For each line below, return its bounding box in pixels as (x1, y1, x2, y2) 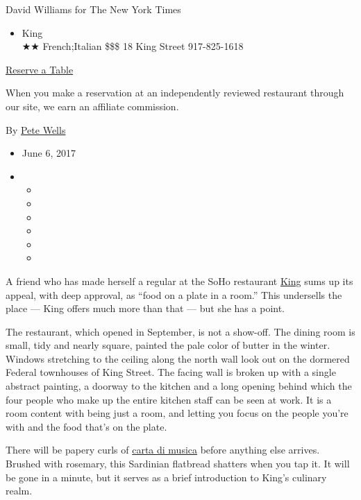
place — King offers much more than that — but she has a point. (6, 301, 285, 316)
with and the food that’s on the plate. (6, 419, 167, 433)
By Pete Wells (6, 122, 66, 137)
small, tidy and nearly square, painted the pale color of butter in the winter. (6, 338, 330, 352)
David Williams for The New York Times (6, 2, 181, 16)
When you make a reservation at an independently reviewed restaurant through (6, 85, 344, 100)
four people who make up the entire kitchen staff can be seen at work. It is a (6, 392, 332, 406)
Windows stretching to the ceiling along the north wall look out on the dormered (6, 351, 350, 365)
